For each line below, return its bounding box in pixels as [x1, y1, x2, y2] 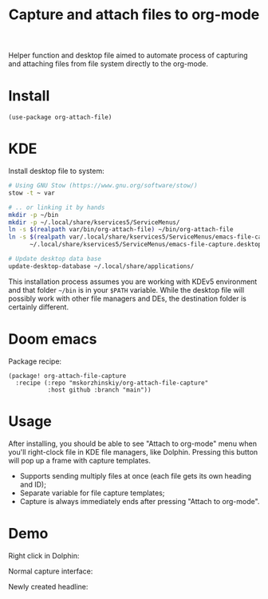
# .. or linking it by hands [8, 203, 105, 211]
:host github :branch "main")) [47, 385, 152, 394]
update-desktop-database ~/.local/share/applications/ [8, 262, 195, 270]
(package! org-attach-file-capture [8, 372, 127, 380]
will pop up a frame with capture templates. [8, 455, 152, 465]
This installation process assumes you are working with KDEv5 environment [8, 277, 258, 286]
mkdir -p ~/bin [8, 211, 59, 219]
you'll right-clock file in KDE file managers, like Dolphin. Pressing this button [8, 447, 258, 456]
